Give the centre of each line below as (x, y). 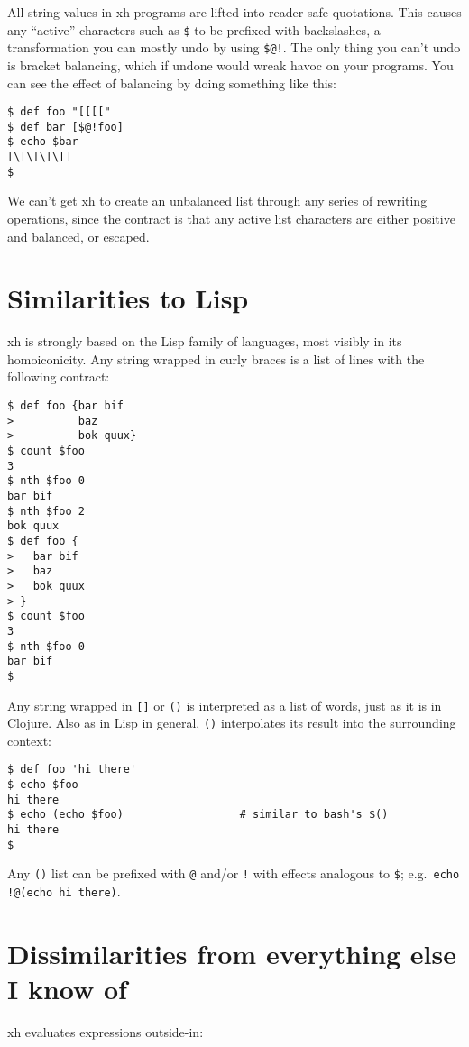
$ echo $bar (43, 142)
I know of (67, 989)
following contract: (59, 377)
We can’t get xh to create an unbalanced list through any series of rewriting (217, 201)
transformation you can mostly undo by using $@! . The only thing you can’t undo (234, 47)
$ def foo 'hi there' (72, 770)
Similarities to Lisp (128, 298)
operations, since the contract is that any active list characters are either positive (231, 218)
